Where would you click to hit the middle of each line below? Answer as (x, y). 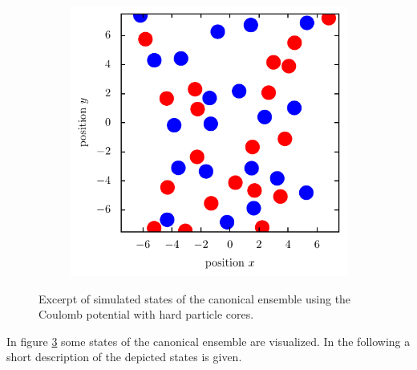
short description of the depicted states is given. (124, 357)
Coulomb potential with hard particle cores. (146, 314)
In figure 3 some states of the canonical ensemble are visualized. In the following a (208, 341)
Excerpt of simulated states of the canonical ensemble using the (195, 298)
